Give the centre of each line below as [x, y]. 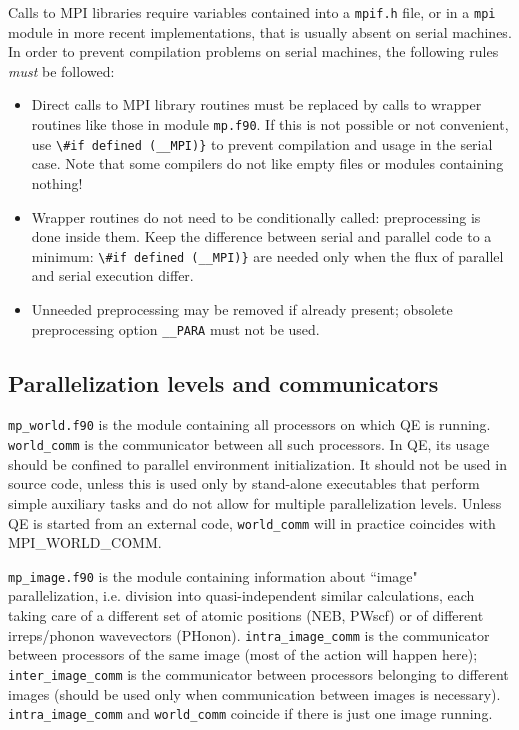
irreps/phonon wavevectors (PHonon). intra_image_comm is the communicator [249, 634]
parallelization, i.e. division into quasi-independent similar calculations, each [241, 595]
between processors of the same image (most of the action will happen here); [243, 654]
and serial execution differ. [112, 275]
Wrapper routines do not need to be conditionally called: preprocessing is [256, 216]
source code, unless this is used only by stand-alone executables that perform [244, 483]
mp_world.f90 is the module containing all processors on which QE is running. [249, 424]
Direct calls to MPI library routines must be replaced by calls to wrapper [256, 104]
